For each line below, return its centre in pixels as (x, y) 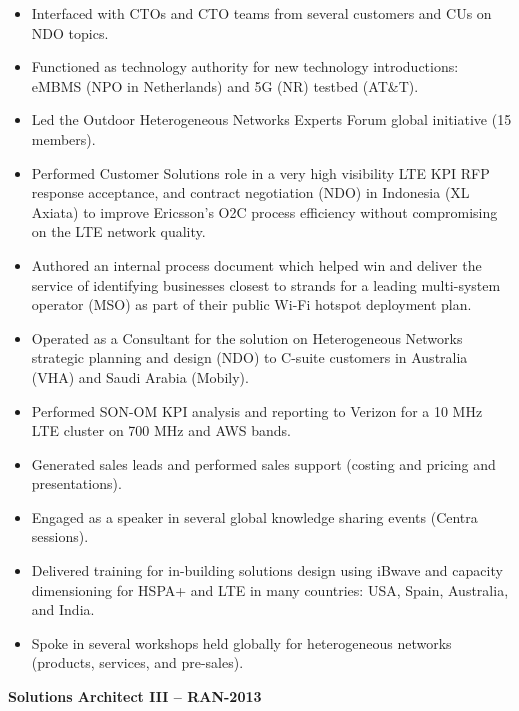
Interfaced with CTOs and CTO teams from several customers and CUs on (261, 13)
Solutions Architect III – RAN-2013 (135, 696)
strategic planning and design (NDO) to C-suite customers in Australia (249, 357)
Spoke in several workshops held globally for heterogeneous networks (241, 642)
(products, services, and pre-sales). (137, 662)
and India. (63, 609)
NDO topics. (70, 32)
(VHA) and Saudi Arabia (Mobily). (140, 376)
